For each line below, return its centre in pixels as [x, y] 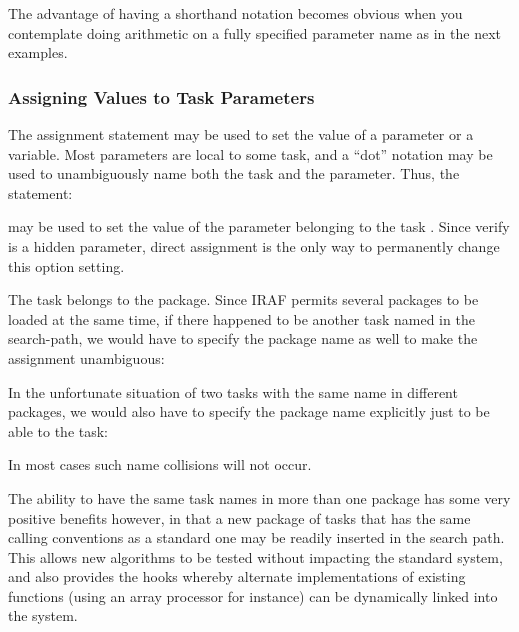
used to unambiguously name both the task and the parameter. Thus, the [234, 173]
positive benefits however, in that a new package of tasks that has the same [239, 517]
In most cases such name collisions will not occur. [160, 464]
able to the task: [58, 430]
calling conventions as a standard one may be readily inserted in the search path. [256, 537]
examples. [38, 52]
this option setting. [66, 265]
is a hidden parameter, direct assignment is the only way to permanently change [254, 245]
